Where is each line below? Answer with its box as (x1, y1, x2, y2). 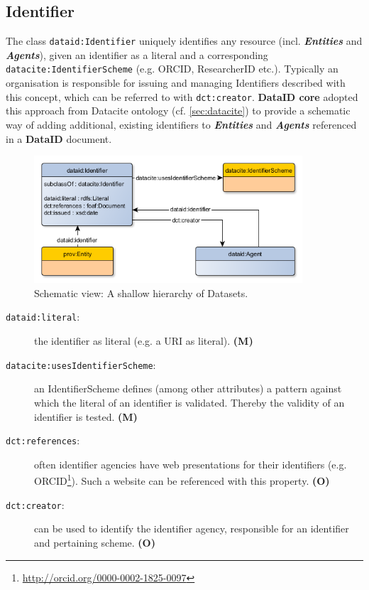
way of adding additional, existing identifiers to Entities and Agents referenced (6, 117, 357, 132)
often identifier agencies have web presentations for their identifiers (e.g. (34, 456, 347, 471)
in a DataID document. (6, 131, 112, 146)
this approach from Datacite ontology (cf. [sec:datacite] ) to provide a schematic (6, 103, 351, 118)
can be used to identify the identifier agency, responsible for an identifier (34, 521, 349, 536)
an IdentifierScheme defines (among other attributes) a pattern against (34, 381, 342, 396)
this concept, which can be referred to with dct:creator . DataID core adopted (6, 89, 358, 104)
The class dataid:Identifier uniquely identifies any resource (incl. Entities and (6, 33, 363, 48)
